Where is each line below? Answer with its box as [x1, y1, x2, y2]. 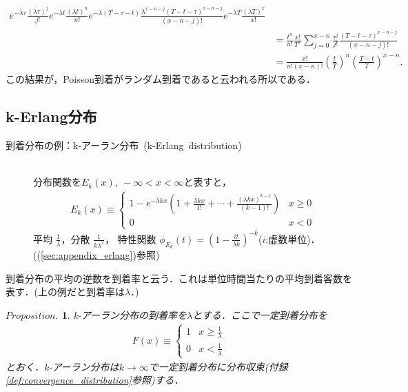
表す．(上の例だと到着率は [6, 284, 125, 299]
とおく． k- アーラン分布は [6, 359, 119, 373]
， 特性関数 [104, 231, 156, 246]
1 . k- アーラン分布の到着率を [61, 307, 187, 322]
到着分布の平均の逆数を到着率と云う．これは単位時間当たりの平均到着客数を [6, 271, 352, 285]
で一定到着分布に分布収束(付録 [148, 359, 288, 373]
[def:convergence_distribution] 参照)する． [6, 373, 184, 387]
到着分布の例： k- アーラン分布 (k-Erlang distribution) [6, 138, 242, 153]
